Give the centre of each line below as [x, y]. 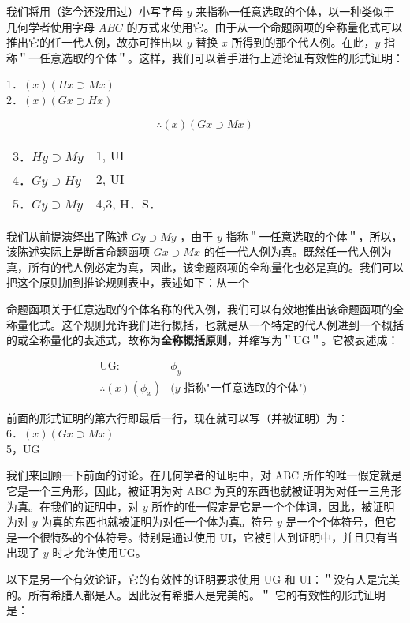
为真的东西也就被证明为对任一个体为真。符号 [157, 522]
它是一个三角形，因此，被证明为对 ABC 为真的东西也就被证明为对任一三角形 [204, 490]
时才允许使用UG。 [99, 552]
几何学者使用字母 [50, 26]
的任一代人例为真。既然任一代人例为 [298, 251]
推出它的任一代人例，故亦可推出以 [95, 42]
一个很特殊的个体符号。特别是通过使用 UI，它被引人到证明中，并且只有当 [207, 537]
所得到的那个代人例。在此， [303, 42]
